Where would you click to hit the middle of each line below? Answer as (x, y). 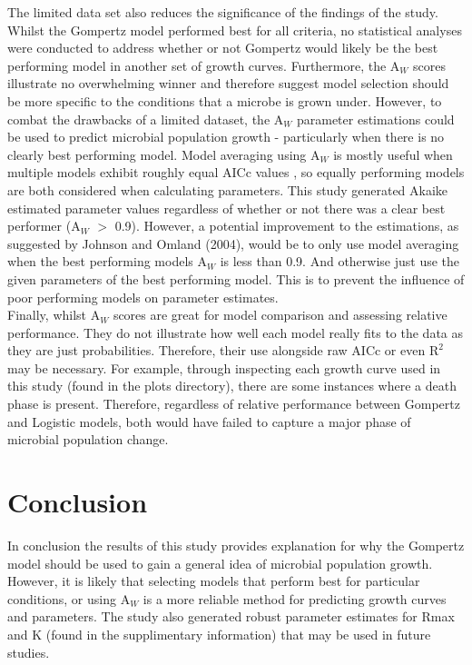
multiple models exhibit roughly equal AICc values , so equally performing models (236, 172)
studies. (29, 652)
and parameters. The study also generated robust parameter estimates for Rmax (231, 616)
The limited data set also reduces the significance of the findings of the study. (223, 12)
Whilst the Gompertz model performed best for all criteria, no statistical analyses (235, 30)
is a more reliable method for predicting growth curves (295, 598)
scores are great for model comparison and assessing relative (280, 315)
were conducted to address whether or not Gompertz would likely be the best (223, 48)
